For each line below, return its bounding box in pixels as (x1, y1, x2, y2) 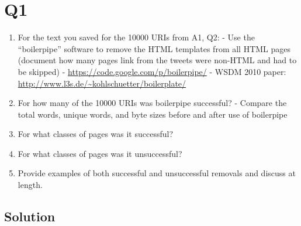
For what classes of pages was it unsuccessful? (18, 147, 182, 159)
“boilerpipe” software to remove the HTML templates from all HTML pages (18, 42, 291, 54)
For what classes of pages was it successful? (18, 128, 174, 140)
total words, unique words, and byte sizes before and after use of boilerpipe (18, 108, 288, 120)
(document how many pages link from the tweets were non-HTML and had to (18, 54, 297, 66)
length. (18, 179, 43, 191)
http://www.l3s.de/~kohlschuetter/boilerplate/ (18, 77, 186, 89)
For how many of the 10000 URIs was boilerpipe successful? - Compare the (18, 97, 287, 109)
